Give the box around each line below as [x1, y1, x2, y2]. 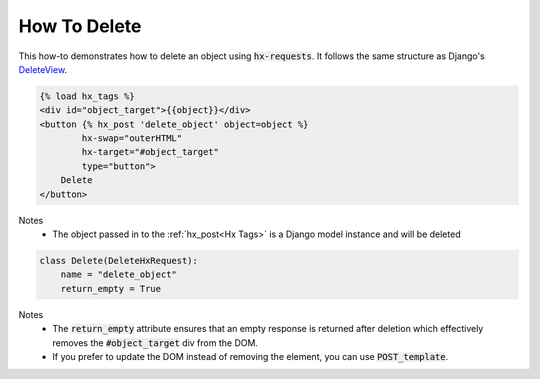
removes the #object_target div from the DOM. [52, 336, 259, 349]
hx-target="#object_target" [81, 146, 220, 158]
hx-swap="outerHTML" [81, 133, 183, 144]
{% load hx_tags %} [39, 90, 135, 102]
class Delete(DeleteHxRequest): [39, 255, 199, 267]
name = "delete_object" [60, 269, 177, 280]
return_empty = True [60, 283, 162, 294]
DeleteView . [18, 63, 68, 75]
